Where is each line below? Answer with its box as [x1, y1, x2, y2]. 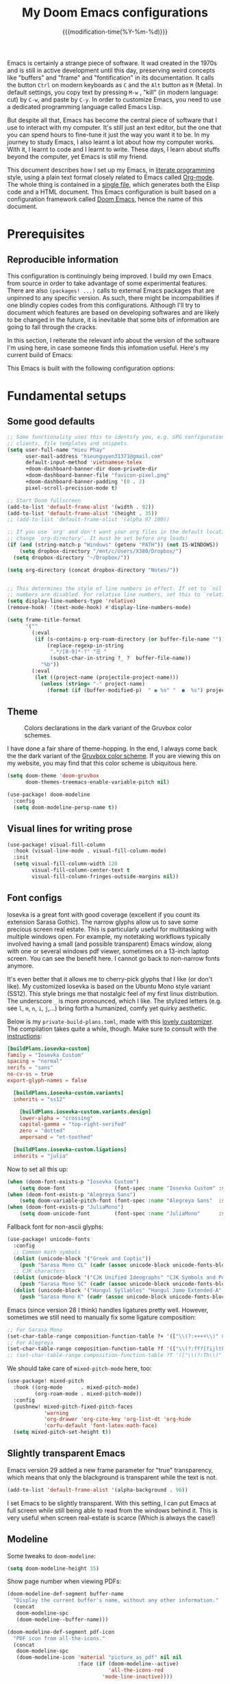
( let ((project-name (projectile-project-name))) [34, 674, 179, 681]
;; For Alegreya [7, 1339, 53, 1346]
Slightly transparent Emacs [7, 1448, 125, 1459]
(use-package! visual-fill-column [7, 841, 106, 848]
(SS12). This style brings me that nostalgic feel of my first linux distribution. [7, 989, 219, 997]
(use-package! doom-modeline [7, 791, 90, 798]
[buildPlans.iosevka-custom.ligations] [13, 1146, 127, 1153]
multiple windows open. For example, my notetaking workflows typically [7, 932, 211, 940]
